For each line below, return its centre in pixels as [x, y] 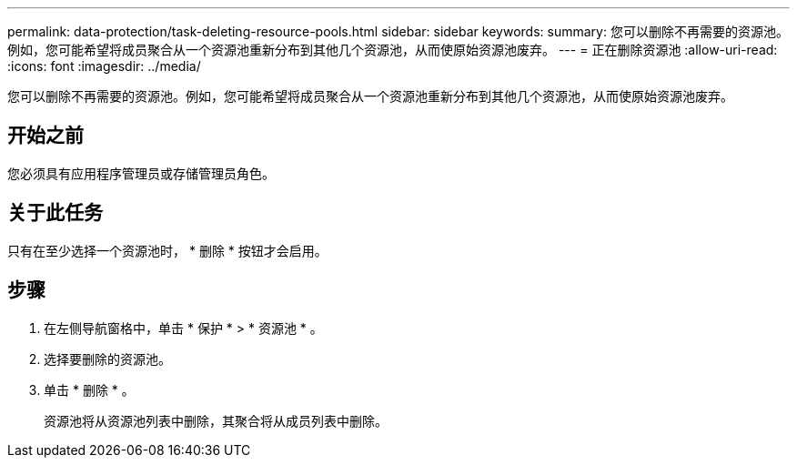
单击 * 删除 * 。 [89, 389]
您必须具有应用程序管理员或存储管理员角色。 [141, 173]
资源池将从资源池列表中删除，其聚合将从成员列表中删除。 [216, 420]
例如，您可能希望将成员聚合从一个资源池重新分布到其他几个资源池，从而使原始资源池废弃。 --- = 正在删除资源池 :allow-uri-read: [393, 50]
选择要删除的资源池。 [107, 359]
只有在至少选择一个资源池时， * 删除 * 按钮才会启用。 [167, 250]
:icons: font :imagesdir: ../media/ [104, 66]
